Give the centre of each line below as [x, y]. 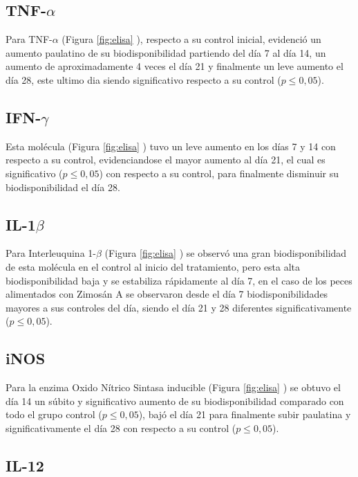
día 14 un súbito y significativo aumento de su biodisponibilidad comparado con [175, 400]
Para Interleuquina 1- [51, 253]
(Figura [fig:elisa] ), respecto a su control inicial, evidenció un [191, 39]
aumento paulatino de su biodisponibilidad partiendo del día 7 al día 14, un [166, 52]
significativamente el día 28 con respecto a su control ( [121, 427]
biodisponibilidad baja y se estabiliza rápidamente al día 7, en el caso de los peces [179, 280]
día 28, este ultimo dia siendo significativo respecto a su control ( [143, 79]
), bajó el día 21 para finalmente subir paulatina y [245, 414]
